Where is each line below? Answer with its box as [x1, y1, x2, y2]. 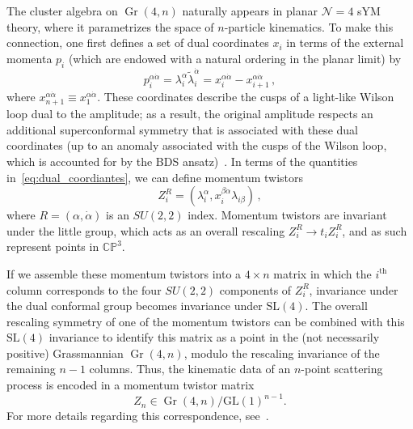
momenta [6, 49, 53, 66]
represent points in [6, 238, 99, 255]
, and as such [342, 222, 407, 239]
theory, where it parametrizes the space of [6, 18, 214, 35]
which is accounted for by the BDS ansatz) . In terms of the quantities [6, 152, 358, 169]
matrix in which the [273, 265, 372, 282]
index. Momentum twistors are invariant [188, 206, 387, 223]
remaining [6, 360, 56, 377]
